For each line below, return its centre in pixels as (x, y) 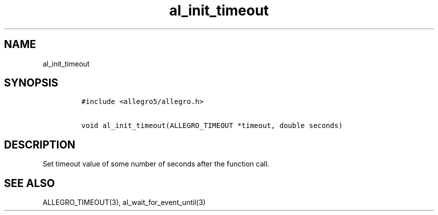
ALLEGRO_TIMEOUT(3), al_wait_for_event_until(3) (124, 202)
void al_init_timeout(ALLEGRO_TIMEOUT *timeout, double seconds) (212, 126)
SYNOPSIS (31, 83)
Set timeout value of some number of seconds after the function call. (156, 164)
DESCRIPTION (40, 144)
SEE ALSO (29, 183)
